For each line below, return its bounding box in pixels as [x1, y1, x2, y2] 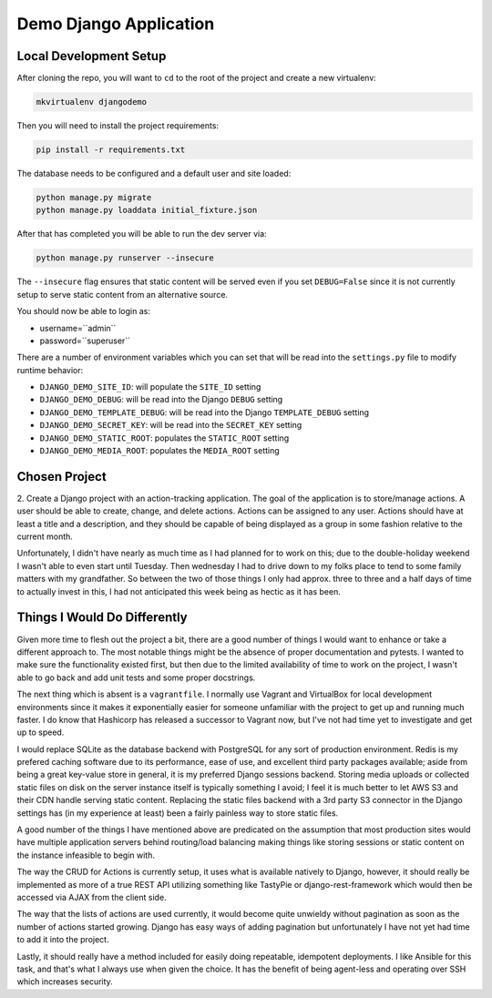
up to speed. [16, 727, 65, 738]
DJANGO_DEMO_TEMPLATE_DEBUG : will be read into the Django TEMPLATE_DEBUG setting [39, 406, 369, 418]
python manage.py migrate [36, 192, 152, 202]
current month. [16, 531, 73, 542]
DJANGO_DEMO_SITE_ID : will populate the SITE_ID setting [39, 382, 261, 392]
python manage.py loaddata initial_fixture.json [36, 205, 258, 216]
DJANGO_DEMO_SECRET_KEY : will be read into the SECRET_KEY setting [39, 420, 302, 431]
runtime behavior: [16, 364, 84, 375]
